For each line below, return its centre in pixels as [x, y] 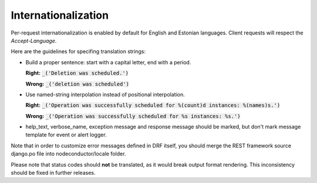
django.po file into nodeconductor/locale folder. [68, 154]
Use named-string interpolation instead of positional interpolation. [105, 94]
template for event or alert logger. [66, 135]
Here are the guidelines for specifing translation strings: [78, 51]
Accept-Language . [34, 40]
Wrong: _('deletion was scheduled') [77, 84]
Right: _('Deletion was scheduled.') [77, 73]
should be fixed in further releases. [53, 173]
